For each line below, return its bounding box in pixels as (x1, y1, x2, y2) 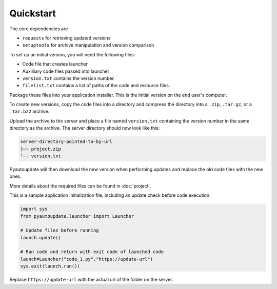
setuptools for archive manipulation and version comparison (22, 42, 154, 48)
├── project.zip (20, 146, 62, 152)
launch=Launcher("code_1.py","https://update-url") (20, 256, 153, 262)
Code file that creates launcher (22, 61, 88, 67)
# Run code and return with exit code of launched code (20, 249, 164, 255)
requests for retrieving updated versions (22, 35, 111, 41)
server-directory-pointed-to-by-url (20, 139, 113, 144)
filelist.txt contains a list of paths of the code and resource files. (22, 82, 170, 89)
